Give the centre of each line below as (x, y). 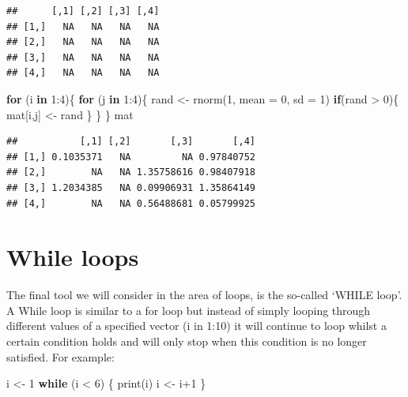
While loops (73, 257)
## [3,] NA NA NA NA (83, 57)
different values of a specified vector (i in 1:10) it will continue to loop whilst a (196, 326)
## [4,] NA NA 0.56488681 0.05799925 (131, 203)
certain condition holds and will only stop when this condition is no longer (187, 341)
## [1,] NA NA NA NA (83, 26)
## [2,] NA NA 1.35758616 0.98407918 (131, 172)
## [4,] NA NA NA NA (83, 73)
